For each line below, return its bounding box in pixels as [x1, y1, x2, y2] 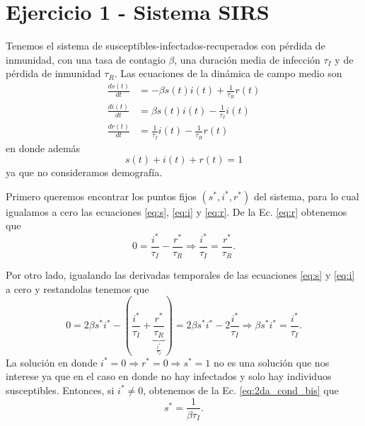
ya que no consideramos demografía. [6, 165, 163, 180]
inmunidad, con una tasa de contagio [6, 52, 166, 67]
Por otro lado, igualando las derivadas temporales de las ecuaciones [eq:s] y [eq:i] [6, 267, 355, 282]
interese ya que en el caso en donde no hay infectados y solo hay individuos [6, 369, 332, 384]
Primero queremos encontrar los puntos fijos [6, 188, 197, 203]
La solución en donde [6, 355, 98, 369]
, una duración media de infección [174, 52, 320, 67]
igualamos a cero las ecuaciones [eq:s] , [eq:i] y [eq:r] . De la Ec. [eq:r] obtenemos [6, 204, 347, 219]
